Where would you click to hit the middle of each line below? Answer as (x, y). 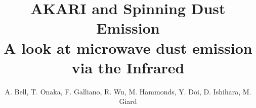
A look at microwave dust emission (128, 47)
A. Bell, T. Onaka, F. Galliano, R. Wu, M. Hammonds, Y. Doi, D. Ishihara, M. (128, 91)
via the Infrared (128, 67)
